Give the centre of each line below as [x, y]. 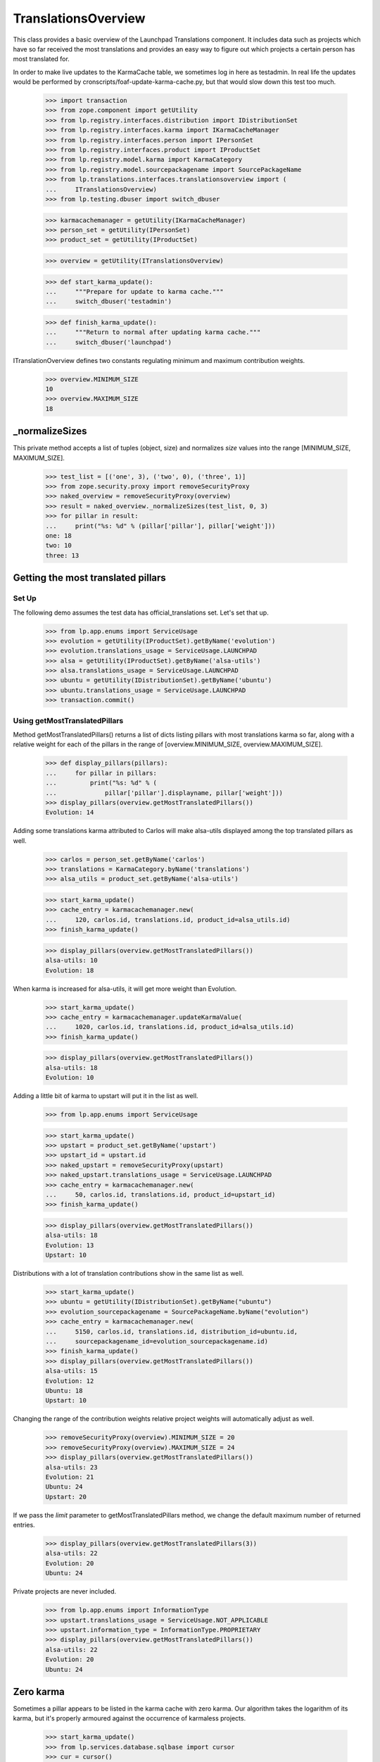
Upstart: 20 [66, 1497]
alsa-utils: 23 [71, 1467]
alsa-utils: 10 [71, 961]
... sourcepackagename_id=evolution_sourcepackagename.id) [157, 1342]
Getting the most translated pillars [90, 578]
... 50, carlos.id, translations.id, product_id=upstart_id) [160, 1194]
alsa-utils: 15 [71, 1371]
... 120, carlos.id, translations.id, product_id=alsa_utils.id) [168, 919]
